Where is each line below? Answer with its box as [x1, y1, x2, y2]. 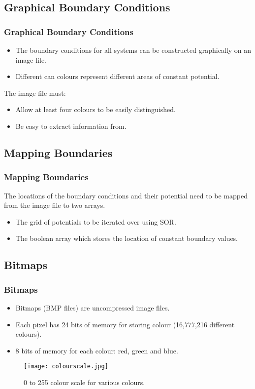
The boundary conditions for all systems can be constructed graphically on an [15, 45, 251, 55]
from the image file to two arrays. [4, 200, 105, 210]
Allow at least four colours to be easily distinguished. [15, 104, 176, 115]
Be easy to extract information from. [15, 120, 127, 131]
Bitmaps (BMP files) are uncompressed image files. [15, 302, 170, 312]
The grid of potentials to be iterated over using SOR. [15, 216, 176, 227]
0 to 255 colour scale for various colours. [24, 377, 145, 387]
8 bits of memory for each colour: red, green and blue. [15, 345, 178, 355]
